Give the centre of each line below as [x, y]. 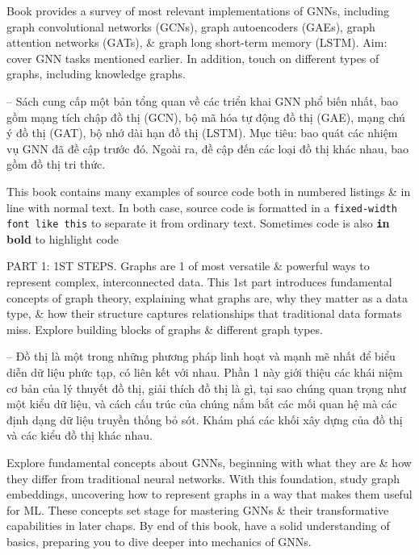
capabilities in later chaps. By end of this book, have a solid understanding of [198, 526]
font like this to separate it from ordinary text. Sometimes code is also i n [198, 223]
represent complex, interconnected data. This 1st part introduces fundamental [199, 282]
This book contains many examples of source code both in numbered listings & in [209, 191]
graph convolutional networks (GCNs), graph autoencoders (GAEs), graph [191, 26]
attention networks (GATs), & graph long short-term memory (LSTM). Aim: [197, 42]
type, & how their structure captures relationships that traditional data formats [204, 313]
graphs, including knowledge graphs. [96, 74]
